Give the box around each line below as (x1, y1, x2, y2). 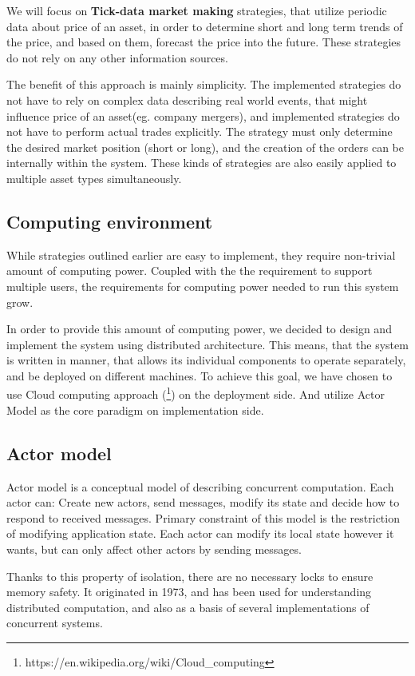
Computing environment (6, 209, 213, 233)
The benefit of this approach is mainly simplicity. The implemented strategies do (6, 76, 401, 93)
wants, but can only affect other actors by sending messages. (6, 540, 302, 557)
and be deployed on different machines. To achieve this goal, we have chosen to (6, 367, 393, 384)
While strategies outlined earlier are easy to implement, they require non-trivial (6, 246, 396, 263)
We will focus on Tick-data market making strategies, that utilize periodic (6, 2, 387, 18)
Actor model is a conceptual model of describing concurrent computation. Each (6, 478, 394, 495)
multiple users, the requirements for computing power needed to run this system (6, 277, 399, 294)
